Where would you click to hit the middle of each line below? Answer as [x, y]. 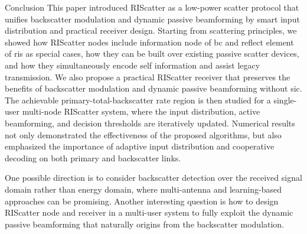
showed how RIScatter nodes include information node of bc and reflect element [149, 42]
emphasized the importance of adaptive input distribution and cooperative [140, 146]
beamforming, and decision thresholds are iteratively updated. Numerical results [150, 123]
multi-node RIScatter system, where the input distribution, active [141, 111]
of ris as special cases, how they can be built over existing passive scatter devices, [152, 53]
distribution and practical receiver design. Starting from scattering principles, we [151, 30]
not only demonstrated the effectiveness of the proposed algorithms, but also [143, 134]
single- [285, 100]
